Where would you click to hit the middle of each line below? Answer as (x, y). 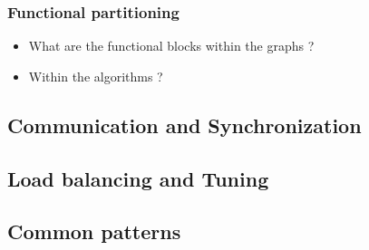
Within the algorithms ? (96, 76)
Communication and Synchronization (184, 125)
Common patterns (94, 231)
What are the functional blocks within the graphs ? (171, 46)
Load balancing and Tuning (138, 178)
